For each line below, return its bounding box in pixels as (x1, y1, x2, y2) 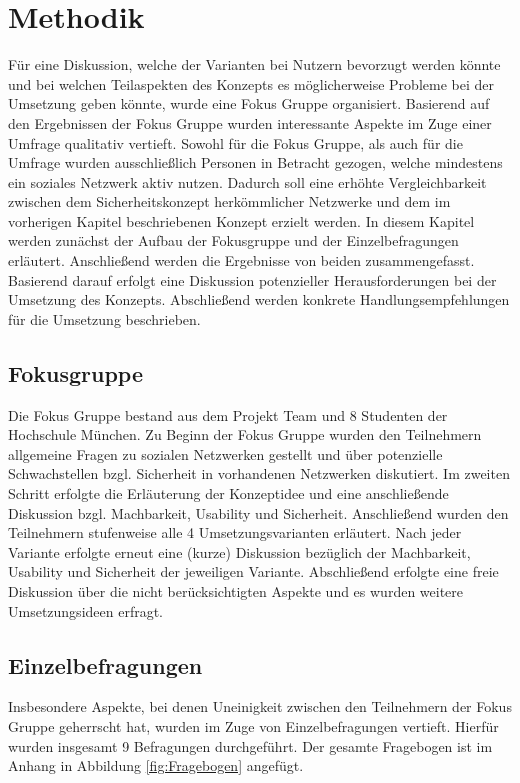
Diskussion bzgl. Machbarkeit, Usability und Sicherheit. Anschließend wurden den (8, 502, 509, 523)
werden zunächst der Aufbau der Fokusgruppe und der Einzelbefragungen (8, 230, 459, 251)
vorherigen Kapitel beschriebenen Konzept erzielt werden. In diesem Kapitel (8, 210, 475, 231)
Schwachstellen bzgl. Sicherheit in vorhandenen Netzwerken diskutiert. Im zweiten (8, 463, 510, 484)
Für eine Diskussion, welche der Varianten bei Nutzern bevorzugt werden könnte (8, 54, 501, 75)
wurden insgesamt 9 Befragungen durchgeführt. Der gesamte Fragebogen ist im (8, 735, 493, 756)
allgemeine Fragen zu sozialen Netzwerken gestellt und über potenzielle (8, 443, 443, 464)
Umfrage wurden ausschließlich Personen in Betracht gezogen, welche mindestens (8, 152, 503, 173)
